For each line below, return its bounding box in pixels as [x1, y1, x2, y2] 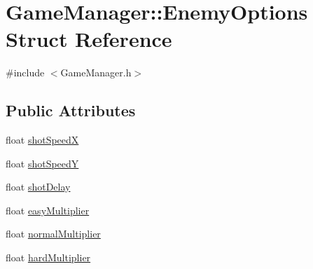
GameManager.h [60, 65, 132, 80]
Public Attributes [6, 99, 136, 121]
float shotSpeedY [6, 156, 79, 170]
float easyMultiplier [6, 202, 90, 217]
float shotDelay [6, 179, 71, 194]
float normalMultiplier [6, 226, 101, 241]
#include [6, 65, 45, 80]
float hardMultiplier [6, 250, 91, 265]
